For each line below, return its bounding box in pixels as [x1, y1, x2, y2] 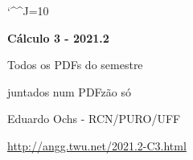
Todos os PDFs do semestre [7, 56, 143, 73]
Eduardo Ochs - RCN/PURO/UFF [7, 110, 181, 127]
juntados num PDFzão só [7, 83, 131, 100]
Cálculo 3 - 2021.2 [7, 29, 109, 46]
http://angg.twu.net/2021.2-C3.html [7, 137, 187, 154]
